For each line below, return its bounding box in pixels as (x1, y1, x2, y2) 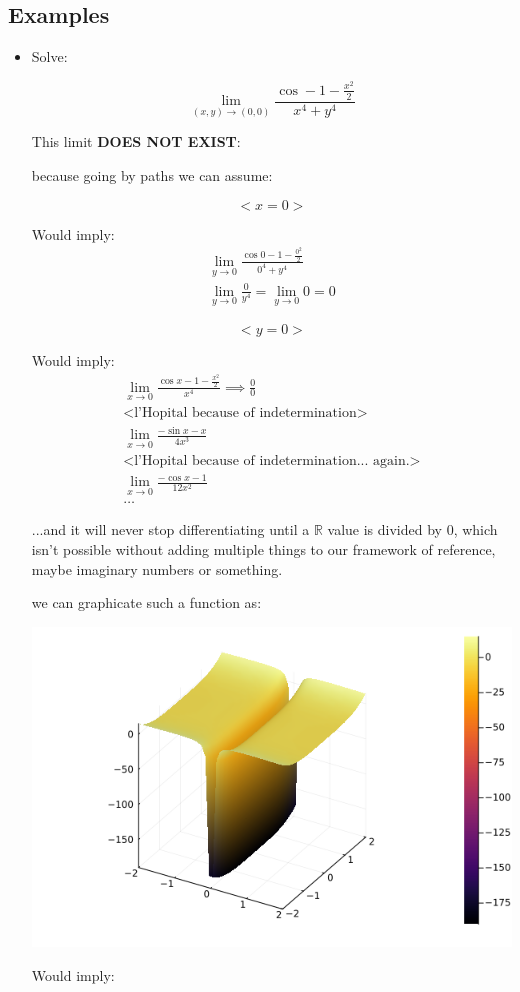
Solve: (31, 46, 68, 67)
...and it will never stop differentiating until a (31, 519, 310, 540)
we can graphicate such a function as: (31, 592, 262, 613)
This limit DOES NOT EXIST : (31, 131, 241, 152)
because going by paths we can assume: (31, 164, 273, 185)
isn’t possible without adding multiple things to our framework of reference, (31, 539, 496, 560)
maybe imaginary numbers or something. (31, 558, 283, 579)
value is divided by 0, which (327, 519, 498, 540)
